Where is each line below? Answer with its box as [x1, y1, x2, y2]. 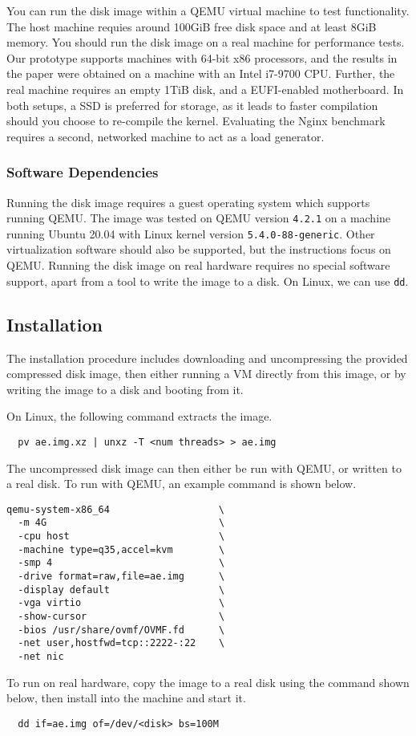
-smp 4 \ [18, 557, 225, 569]
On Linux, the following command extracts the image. [6, 408, 273, 425]
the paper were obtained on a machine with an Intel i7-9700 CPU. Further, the [6, 65, 395, 82]
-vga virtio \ [18, 597, 225, 609]
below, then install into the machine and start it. [6, 689, 246, 706]
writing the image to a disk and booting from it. [6, 380, 244, 397]
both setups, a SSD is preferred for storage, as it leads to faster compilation [6, 96, 378, 113]
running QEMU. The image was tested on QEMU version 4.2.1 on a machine [6, 209, 391, 226]
